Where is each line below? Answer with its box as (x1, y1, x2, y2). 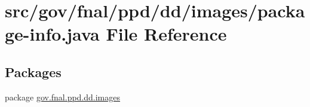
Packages (5, 62, 62, 81)
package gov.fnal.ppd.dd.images (5, 90, 121, 103)
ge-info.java (5, 22, 100, 46)
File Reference (106, 22, 227, 46)
